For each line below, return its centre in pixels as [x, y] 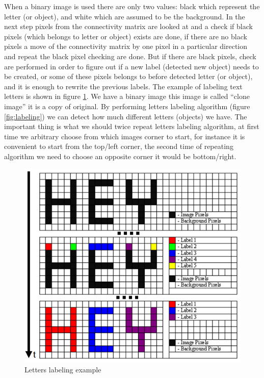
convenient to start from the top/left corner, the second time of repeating [119, 146]
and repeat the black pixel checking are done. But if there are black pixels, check [130, 56]
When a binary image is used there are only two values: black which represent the [132, 6]
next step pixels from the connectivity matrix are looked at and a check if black [128, 26]
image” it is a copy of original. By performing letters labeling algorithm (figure [127, 106]
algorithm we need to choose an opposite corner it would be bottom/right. [120, 156]
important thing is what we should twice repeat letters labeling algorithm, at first [132, 126]
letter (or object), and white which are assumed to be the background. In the [125, 16]
